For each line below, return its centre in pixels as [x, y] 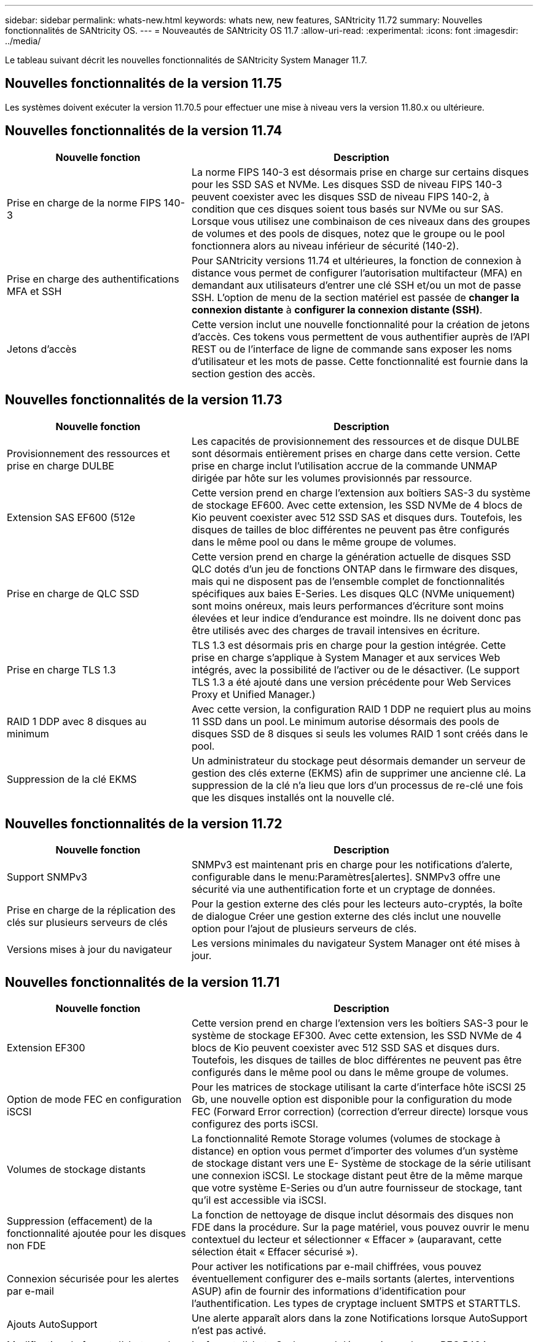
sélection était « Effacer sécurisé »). [275, 1252]
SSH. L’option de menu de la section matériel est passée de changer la [355, 297]
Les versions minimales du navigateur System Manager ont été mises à [356, 944]
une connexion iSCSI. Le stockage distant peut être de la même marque [357, 1176]
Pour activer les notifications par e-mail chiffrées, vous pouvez [337, 1267]
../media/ [23, 41]
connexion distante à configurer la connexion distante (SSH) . [337, 309]
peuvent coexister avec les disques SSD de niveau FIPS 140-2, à [340, 196]
